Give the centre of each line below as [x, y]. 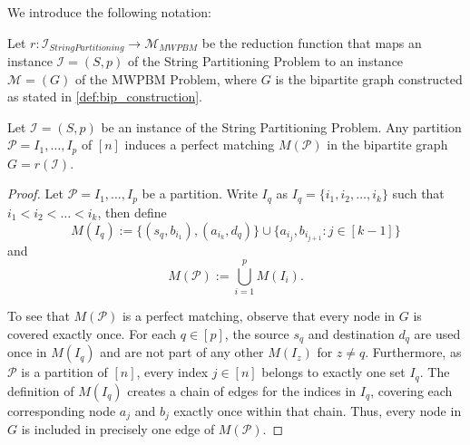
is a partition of [64, 372]
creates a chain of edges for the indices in [242, 390]
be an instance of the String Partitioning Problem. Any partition [281, 126]
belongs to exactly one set [333, 372]
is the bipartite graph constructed [369, 78]
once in [27, 352]
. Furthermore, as [413, 352]
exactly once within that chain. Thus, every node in [318, 410]
